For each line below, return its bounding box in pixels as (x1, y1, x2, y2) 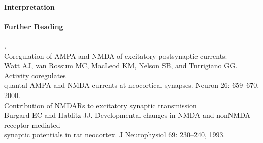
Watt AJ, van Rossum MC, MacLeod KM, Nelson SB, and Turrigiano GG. (4, 60, 238, 71)
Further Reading (4, 21, 63, 31)
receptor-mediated (4, 119, 60, 130)
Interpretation (4, 1, 55, 12)
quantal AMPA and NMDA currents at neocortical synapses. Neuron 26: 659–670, (4, 80, 259, 90)
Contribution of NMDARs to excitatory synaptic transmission (4, 100, 197, 110)
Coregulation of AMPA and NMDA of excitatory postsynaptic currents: (4, 50, 227, 61)
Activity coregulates (4, 70, 66, 80)
